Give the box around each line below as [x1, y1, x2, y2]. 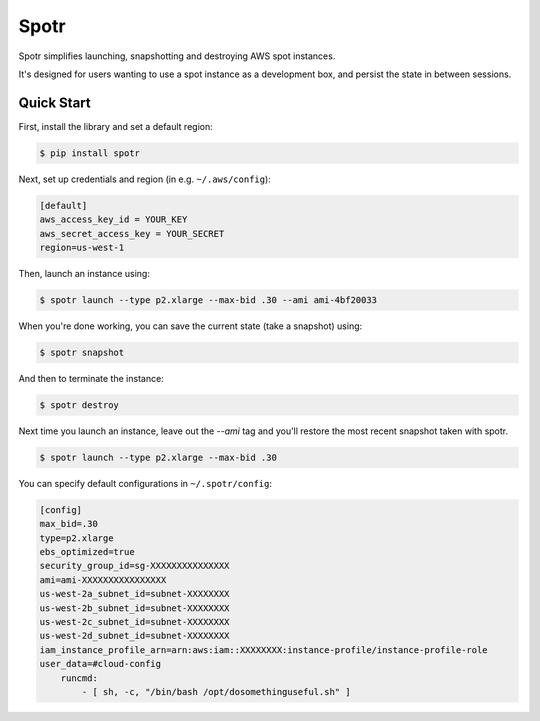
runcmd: [60, 672, 99, 684]
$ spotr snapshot [39, 346, 125, 358]
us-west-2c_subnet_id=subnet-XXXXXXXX [39, 616, 230, 627]
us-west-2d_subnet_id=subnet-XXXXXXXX [39, 630, 230, 642]
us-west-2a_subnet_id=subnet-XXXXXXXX [39, 588, 230, 600]
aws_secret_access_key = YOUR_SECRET [39, 228, 225, 239]
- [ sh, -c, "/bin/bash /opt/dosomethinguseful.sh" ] [81, 686, 351, 697]
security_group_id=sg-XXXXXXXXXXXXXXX [39, 560, 230, 572]
